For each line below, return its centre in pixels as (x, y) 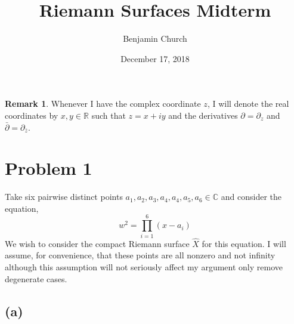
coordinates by (32, 115)
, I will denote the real (248, 104)
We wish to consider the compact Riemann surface (97, 243)
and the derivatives (203, 115)
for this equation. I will (244, 243)
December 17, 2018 (155, 58)
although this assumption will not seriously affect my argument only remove (144, 266)
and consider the (251, 197)
